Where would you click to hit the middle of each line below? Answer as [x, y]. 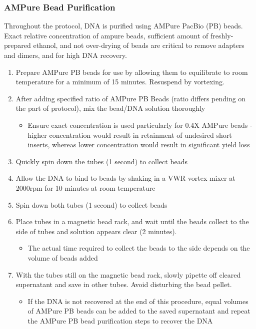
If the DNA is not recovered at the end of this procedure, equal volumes [138, 301]
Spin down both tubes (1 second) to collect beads [91, 204]
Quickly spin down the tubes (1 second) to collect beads [102, 161]
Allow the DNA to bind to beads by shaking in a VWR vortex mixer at [125, 178]
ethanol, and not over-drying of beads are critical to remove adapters [139, 45]
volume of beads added [63, 257]
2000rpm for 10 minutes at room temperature [85, 187]
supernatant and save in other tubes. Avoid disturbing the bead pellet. [124, 284]
